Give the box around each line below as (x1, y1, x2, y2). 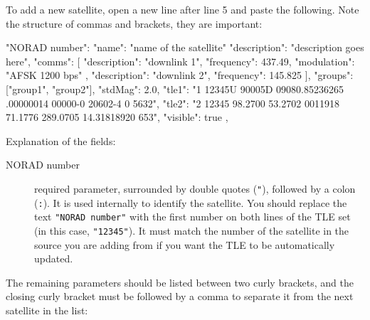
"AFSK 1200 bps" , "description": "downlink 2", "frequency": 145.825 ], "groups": (6, 68, 354, 82)
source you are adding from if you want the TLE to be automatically (34, 237, 335, 252)
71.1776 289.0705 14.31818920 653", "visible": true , (6, 110, 228, 124)
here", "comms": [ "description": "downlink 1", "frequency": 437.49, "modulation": (6, 53, 355, 68)
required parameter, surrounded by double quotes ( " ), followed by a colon (34, 181, 356, 196)
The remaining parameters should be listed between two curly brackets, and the (6, 274, 354, 289)
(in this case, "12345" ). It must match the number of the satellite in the (34, 223, 349, 238)
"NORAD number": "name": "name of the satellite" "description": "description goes (6, 40, 364, 55)
